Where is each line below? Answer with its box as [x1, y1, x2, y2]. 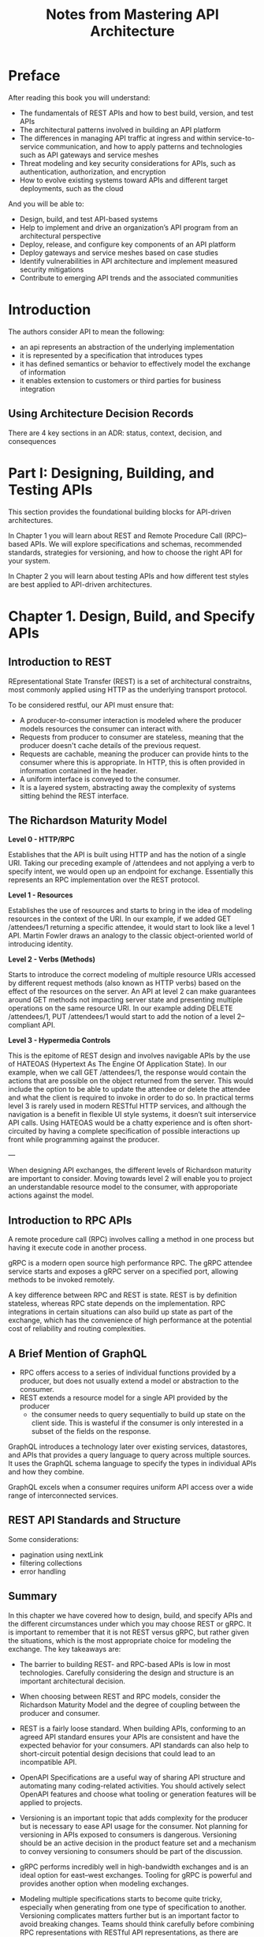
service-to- [218, 133, 255, 143]
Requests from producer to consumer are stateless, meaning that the [19, 732, 244, 742]
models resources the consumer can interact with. [19, 724, 184, 733]
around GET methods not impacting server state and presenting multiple [8, 995, 243, 1005]
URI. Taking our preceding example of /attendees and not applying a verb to [8, 859, 255, 868]
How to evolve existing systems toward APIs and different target [19, 175, 229, 185]
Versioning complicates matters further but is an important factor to [19, 1910, 240, 1920]
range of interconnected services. [8, 1491, 119, 1500]
